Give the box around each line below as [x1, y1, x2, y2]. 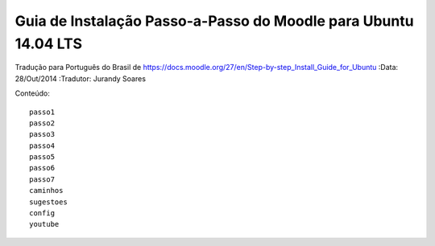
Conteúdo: [14, 88, 50, 98]
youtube [29, 219, 60, 229]
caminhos [29, 186, 64, 195]
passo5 [29, 153, 56, 162]
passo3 [29, 129, 56, 139]
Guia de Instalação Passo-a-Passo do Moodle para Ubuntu [14, 12, 414, 30]
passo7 [29, 174, 56, 184]
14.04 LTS [14, 35, 83, 52]
